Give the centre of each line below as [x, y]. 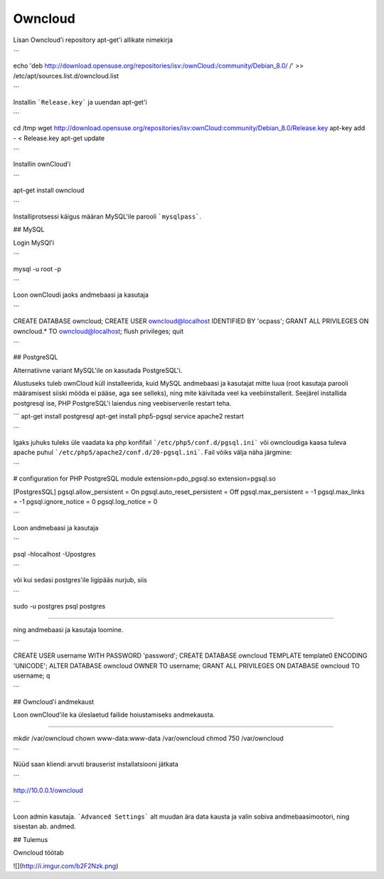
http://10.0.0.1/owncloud [48, 791]
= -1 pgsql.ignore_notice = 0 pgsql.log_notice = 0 [85, 501]
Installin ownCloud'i [42, 164]
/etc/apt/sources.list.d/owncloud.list [66, 75]
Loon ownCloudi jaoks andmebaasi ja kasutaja [81, 295]
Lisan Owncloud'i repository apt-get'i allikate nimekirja [93, 40]
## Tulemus [31, 839]
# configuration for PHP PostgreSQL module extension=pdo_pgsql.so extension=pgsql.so [145, 479]
